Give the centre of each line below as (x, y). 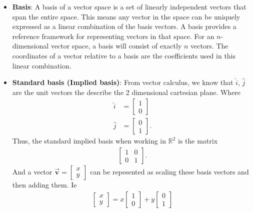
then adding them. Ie (44, 185)
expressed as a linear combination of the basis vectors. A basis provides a (124, 26)
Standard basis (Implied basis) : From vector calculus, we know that (123, 82)
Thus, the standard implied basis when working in (89, 141)
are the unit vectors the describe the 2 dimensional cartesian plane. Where (126, 92)
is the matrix (198, 141)
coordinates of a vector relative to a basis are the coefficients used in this (124, 55)
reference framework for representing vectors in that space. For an (113, 36)
